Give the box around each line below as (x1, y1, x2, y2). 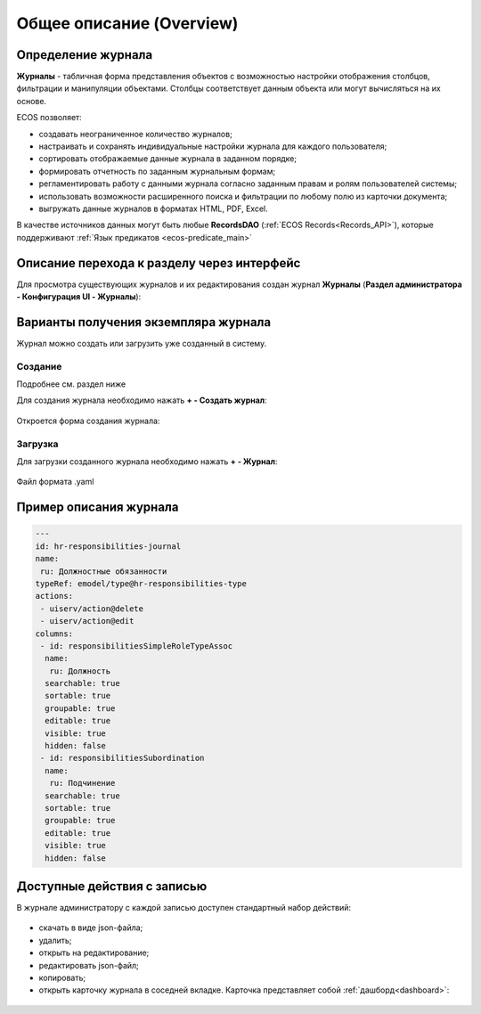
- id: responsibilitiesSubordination (40, 753, 205, 764)
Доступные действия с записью (16, 879, 208, 894)
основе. (16, 95, 47, 106)
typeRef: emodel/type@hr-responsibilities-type (35, 578, 247, 588)
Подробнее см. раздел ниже (16, 379, 126, 389)
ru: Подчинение (49, 778, 116, 789)
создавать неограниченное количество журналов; (38, 128, 233, 139)
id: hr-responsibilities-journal (35, 541, 182, 552)
